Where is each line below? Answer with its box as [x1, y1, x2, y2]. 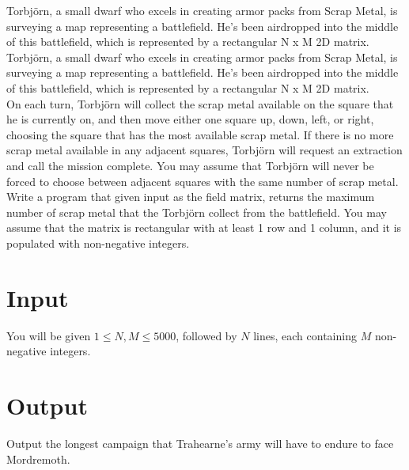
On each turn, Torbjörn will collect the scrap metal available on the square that [6, 95, 394, 112]
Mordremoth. [6, 450, 70, 467]
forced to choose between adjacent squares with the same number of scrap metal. [6, 172, 399, 189]
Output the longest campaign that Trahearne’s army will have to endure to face [6, 434, 394, 451]
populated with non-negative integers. [6, 234, 190, 251]
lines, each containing [253, 327, 357, 343]
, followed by [176, 327, 237, 343]
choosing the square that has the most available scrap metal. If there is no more [6, 126, 394, 142]
